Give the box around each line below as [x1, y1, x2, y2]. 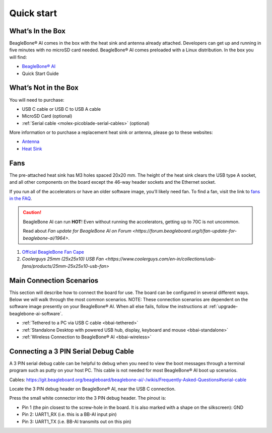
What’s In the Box [9, 27, 65, 35]
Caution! [23, 209, 42, 215]
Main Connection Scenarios [9, 276, 99, 284]
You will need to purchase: [9, 97, 65, 103]
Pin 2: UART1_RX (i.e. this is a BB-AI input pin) [22, 411, 117, 417]
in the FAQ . [9, 195, 32, 201]
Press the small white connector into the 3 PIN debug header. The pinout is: [9, 395, 166, 401]
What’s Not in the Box [9, 84, 79, 92]
